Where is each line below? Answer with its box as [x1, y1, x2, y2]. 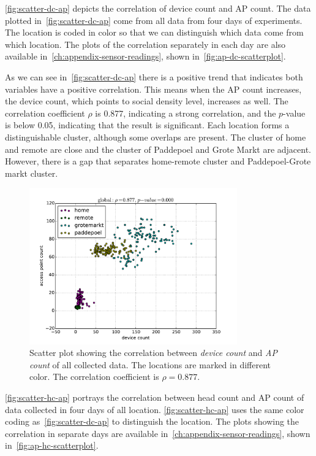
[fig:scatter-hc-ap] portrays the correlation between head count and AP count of [5, 391, 304, 404]
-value [283, 106, 306, 119]
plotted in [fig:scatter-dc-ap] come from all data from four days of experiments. [5, 14, 303, 26]
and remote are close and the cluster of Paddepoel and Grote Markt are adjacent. [5, 142, 312, 155]
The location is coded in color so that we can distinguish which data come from [5, 26, 304, 39]
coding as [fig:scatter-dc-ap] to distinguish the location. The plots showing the [5, 415, 299, 428]
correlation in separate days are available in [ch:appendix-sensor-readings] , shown [5, 427, 310, 439]
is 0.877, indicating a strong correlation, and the [95, 106, 276, 119]
